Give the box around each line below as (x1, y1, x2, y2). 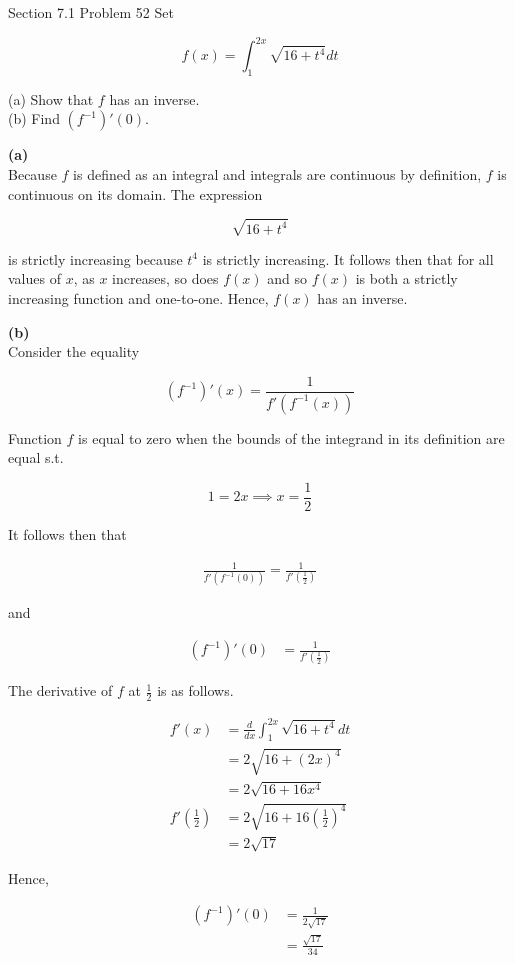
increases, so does (112, 268, 219, 289)
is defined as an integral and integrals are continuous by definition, (73, 164, 482, 185)
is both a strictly (355, 268, 458, 289)
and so (267, 268, 307, 289)
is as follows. (157, 680, 234, 701)
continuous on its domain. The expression (8, 183, 263, 204)
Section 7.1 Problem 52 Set (8, 2, 174, 22)
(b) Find (8, 108, 60, 129)
